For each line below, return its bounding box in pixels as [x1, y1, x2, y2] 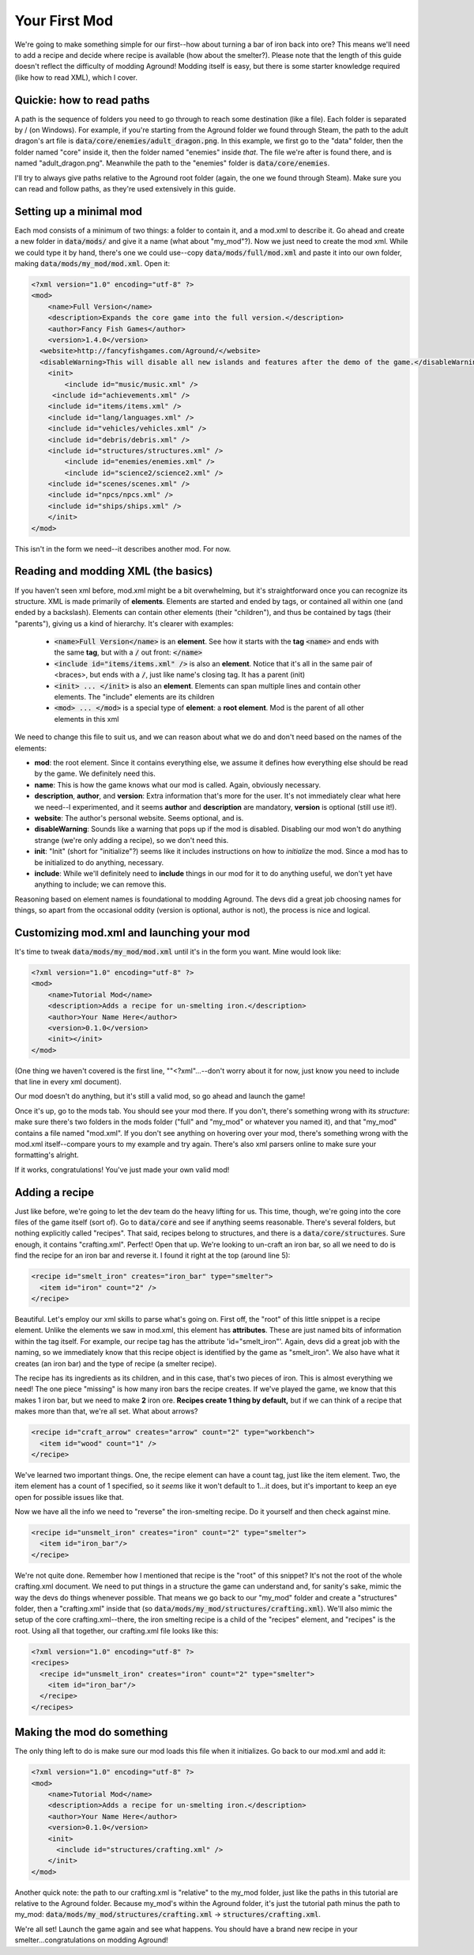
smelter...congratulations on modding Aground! [14, 1935, 169, 1945]
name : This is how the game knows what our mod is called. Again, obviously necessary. [34, 780, 322, 789]
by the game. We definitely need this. [34, 769, 156, 779]
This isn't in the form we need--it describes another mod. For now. [14, 544, 231, 553]
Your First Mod [14, 12, 114, 29]
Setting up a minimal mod [14, 204, 142, 218]
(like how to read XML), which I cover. [14, 72, 138, 82]
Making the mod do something [14, 1725, 168, 1739]
